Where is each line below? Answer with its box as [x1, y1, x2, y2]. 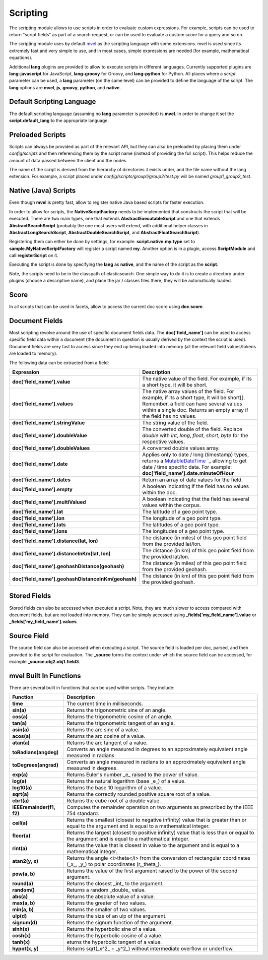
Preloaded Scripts [9, 130, 67, 139]
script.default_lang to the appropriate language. [9, 117, 109, 124]
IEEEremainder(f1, [12, 804, 56, 811]
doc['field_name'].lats [12, 521, 66, 528]
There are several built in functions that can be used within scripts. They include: [9, 685, 175, 691]
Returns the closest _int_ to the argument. [67, 880, 164, 887]
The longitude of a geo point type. [142, 515, 222, 522]
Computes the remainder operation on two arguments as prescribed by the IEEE [67, 804, 254, 811]
